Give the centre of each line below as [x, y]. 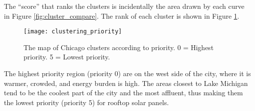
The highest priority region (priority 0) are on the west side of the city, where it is [127, 73]
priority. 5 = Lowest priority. [67, 57]
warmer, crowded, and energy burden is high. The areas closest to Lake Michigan [126, 83]
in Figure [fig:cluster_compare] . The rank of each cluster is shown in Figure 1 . [122, 15]
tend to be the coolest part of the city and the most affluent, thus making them [124, 93]
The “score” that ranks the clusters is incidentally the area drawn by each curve [124, 6]
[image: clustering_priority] [73, 32]
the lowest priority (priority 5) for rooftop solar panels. [87, 102]
